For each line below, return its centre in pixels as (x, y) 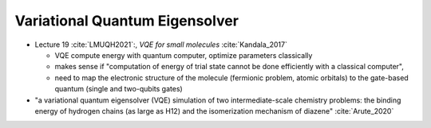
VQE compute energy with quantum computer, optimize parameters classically (184, 55)
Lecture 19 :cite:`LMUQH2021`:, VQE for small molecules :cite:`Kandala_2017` (161, 45)
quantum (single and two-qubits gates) (119, 89)
